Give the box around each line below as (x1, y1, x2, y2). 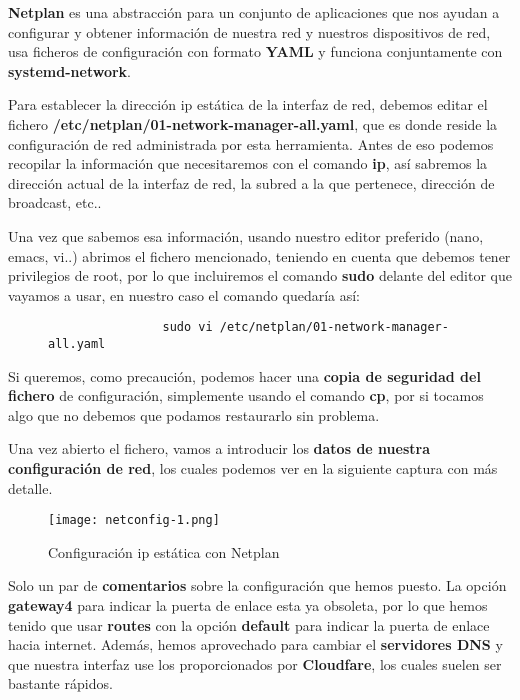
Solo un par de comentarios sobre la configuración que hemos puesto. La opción (8, 575, 507, 596)
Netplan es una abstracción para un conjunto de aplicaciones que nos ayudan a (8, 2, 500, 22)
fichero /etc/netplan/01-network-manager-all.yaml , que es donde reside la (8, 113, 498, 134)
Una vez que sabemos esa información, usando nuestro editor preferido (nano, (8, 225, 484, 246)
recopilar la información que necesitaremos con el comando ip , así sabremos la (8, 153, 488, 174)
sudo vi (162, 320, 213, 335)
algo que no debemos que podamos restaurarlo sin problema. (8, 404, 380, 425)
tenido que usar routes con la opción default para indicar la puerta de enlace (8, 614, 490, 635)
